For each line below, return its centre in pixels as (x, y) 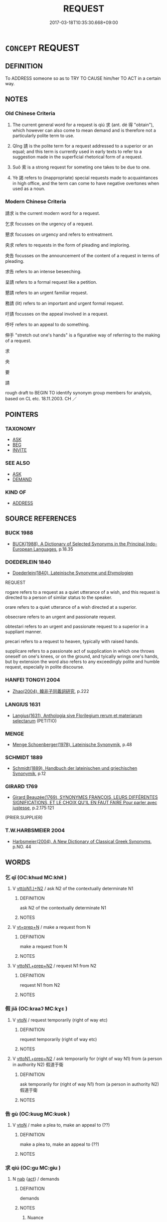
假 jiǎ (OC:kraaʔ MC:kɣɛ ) (36, 1009)
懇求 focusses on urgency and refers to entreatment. (59, 234)
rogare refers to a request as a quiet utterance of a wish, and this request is (83, 592)
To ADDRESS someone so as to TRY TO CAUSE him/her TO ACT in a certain (83, 78)
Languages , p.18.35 (53, 549)
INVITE (19, 450)
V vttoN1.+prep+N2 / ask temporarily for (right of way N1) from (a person (87, 1058)
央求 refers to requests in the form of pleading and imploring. (68, 245)
